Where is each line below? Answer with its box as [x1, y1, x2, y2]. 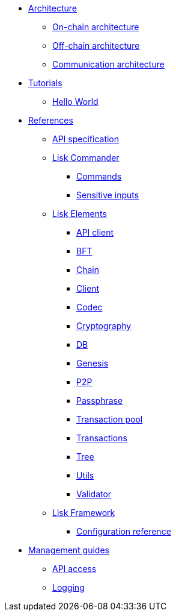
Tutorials [28, 78, 62, 88]
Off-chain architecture [52, 40, 140, 51]
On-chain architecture [52, 22, 139, 32]
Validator [76, 489, 112, 499]
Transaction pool [76, 414, 143, 424]
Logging [52, 582, 85, 592]
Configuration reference [76, 526, 171, 536]
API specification [52, 134, 120, 144]
